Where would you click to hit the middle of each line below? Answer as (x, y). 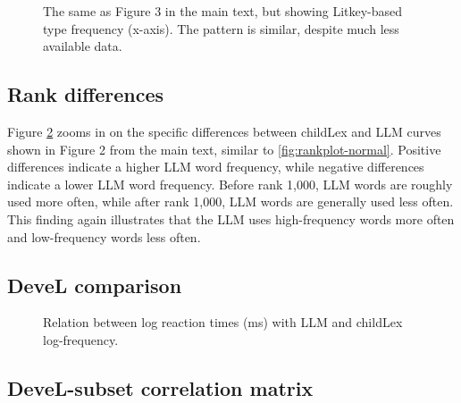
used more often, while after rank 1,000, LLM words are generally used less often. (230, 201)
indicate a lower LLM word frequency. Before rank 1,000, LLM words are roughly (230, 184)
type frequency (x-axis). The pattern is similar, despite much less (221, 28)
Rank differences (86, 94)
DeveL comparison (95, 285)
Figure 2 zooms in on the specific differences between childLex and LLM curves (224, 131)
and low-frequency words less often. (104, 236)
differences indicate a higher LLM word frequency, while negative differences (216, 167)
